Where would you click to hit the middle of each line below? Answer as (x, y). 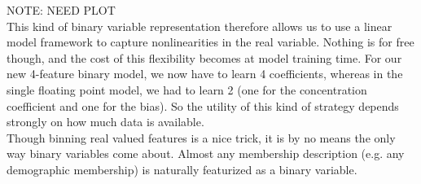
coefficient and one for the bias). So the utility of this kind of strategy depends (203, 105)
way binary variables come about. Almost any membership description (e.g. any (206, 153)
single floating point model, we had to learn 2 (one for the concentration (187, 89)
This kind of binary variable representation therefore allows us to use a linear (200, 26)
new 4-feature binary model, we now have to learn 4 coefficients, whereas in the (205, 74)
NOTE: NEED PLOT (61, 10)
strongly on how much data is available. (105, 122)
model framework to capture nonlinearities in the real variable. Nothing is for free (210, 42)
